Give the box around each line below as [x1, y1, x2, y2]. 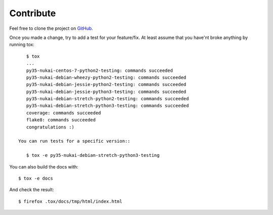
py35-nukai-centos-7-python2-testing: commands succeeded [26, 67, 173, 73]
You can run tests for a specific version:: [18, 138, 131, 144]
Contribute [9, 8, 56, 19]
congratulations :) [26, 124, 75, 130]
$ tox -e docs [18, 175, 53, 181]
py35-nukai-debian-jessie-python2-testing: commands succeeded [26, 81, 187, 88]
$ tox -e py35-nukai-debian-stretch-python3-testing [26, 152, 160, 158]
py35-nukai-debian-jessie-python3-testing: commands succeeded [26, 89, 187, 95]
